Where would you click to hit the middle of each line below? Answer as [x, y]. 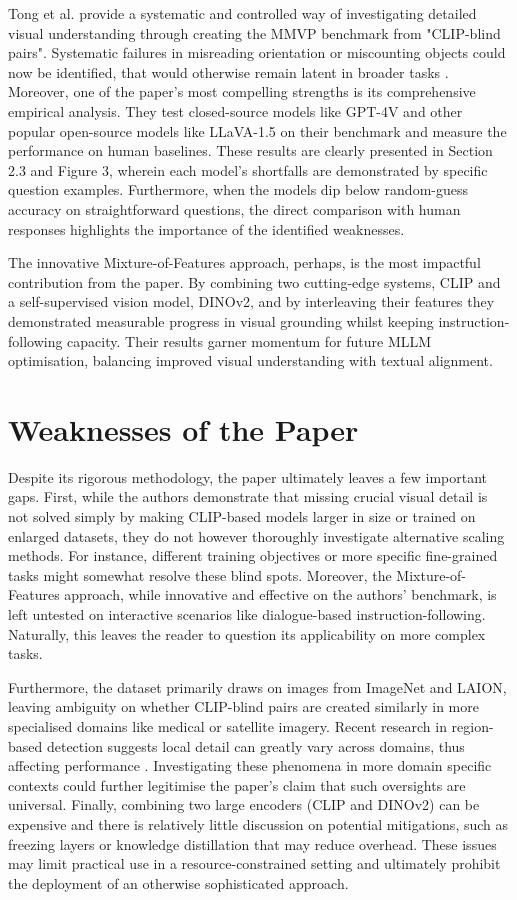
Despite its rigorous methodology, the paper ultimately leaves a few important [247, 476]
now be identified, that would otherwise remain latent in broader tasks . [228, 71]
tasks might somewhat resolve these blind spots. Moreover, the [200, 574]
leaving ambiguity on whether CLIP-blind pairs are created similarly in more [243, 706]
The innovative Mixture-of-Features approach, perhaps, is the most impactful [244, 262]
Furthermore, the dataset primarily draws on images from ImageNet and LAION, [257, 686]
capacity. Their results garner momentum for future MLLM [249, 340]
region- [472, 725]
